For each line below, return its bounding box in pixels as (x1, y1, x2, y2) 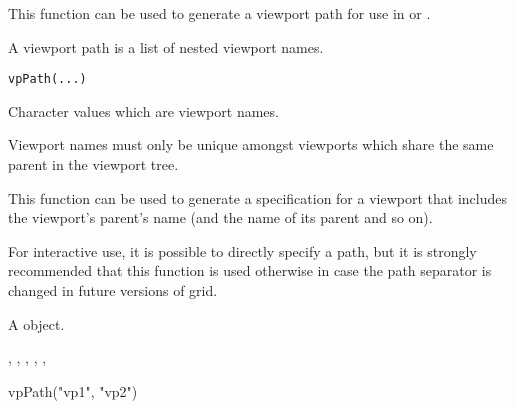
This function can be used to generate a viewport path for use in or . (8, 3, 431, 23)
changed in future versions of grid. (8, 280, 218, 300)
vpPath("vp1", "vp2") (8, 380, 138, 401)
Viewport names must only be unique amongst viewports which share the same (8, 134, 494, 155)
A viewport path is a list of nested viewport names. (8, 36, 324, 57)
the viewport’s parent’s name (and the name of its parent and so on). (8, 207, 433, 228)
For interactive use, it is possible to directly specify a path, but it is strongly (8, 240, 477, 261)
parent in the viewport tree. (8, 154, 179, 175)
